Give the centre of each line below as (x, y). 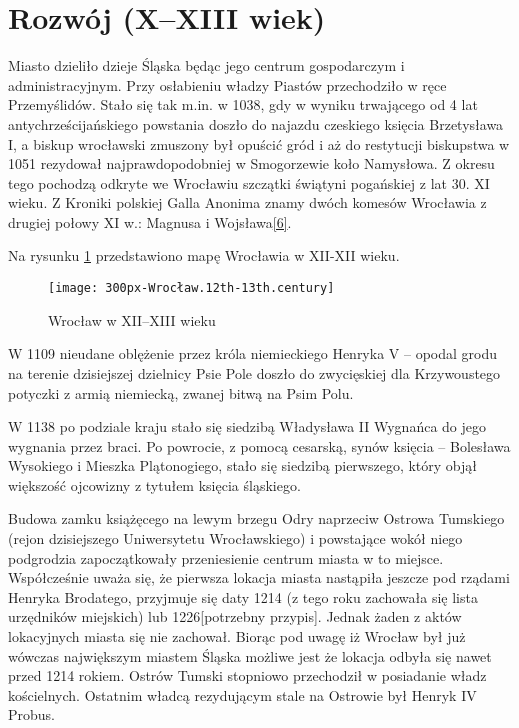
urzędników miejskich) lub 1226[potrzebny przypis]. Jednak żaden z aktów (235, 616)
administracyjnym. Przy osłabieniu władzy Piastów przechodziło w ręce (227, 84)
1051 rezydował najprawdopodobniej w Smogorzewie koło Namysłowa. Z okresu (251, 163)
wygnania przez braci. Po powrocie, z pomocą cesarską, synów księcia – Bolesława (259, 445)
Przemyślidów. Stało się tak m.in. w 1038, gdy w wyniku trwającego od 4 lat (243, 104)
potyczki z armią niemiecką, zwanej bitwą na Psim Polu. (181, 392)
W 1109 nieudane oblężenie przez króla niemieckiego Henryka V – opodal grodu (252, 353)
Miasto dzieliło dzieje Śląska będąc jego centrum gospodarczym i (206, 65)
